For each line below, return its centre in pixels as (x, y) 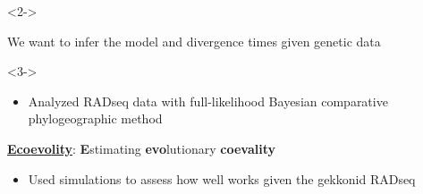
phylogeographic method (95, 118)
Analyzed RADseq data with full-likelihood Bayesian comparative (208, 101)
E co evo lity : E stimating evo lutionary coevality (141, 148)
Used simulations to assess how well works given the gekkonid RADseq (222, 178)
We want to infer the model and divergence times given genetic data (194, 41)
